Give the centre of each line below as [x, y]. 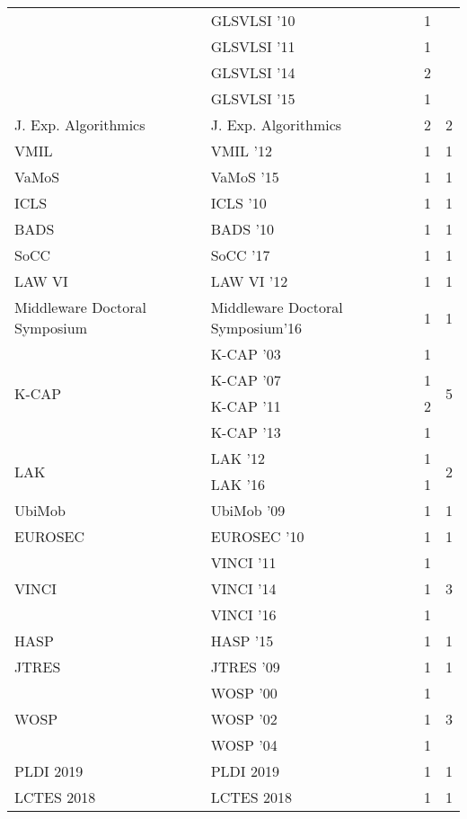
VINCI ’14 [243, 588]
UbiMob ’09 [248, 510]
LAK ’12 [238, 458]
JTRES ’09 [245, 667]
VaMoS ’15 [245, 177]
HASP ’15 [242, 641]
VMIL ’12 [241, 151]
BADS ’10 [242, 229]
